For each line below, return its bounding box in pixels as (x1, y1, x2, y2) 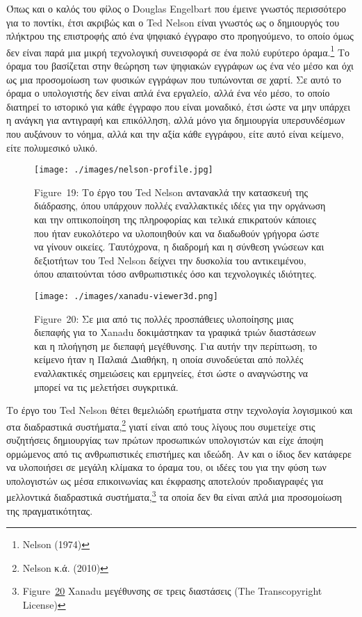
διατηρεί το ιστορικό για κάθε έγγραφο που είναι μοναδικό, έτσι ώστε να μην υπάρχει (6, 99, 351, 113)
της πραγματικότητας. (6, 503, 93, 518)
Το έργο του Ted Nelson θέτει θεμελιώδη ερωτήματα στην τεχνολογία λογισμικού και (6, 403, 353, 417)
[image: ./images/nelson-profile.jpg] (34, 165, 213, 175)
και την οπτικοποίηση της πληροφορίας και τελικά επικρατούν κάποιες (34, 212, 316, 227)
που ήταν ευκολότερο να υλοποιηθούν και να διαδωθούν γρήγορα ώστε (34, 225, 320, 240)
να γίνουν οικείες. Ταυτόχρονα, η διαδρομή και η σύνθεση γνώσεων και (34, 239, 324, 254)
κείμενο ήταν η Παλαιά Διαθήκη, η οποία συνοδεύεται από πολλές (34, 352, 304, 367)
